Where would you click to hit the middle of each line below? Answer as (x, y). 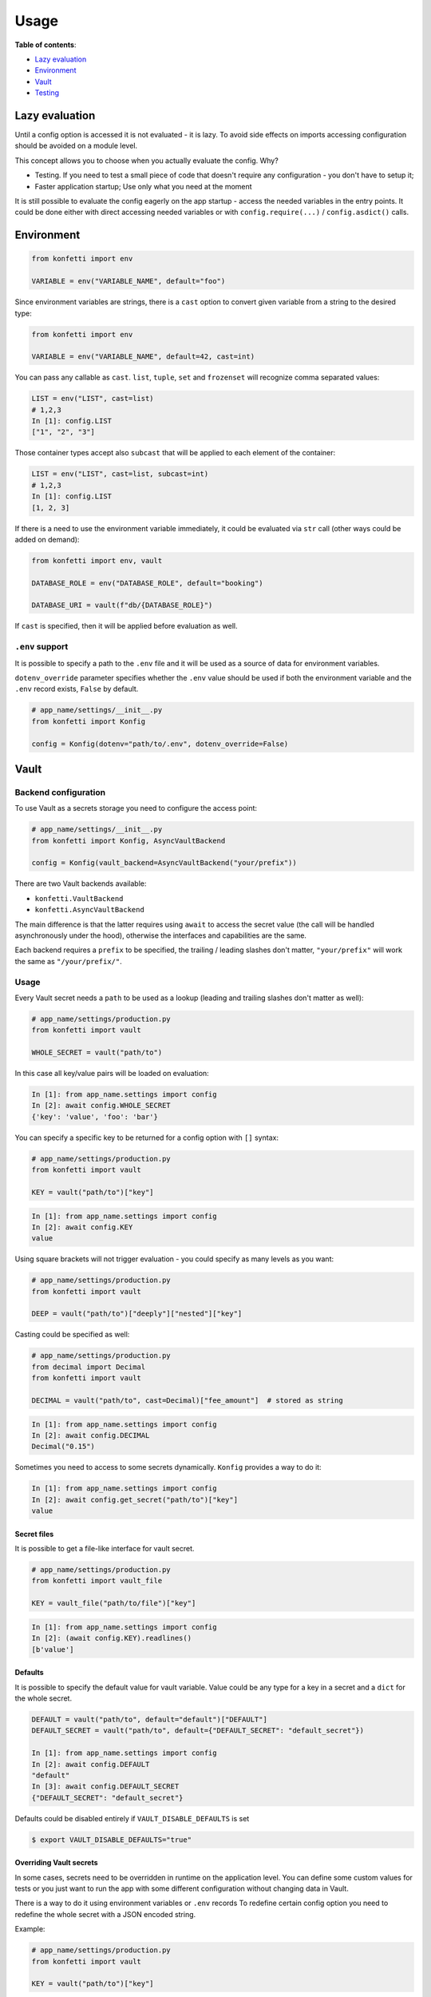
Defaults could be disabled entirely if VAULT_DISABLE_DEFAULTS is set (132, 1818)
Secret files (34, 1534)
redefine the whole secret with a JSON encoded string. (105, 1914)
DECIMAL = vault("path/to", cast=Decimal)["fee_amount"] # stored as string (187, 1401)
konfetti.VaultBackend (79, 898)
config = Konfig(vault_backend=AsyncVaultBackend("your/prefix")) (164, 863)
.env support (42, 647)
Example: (30, 1929)
